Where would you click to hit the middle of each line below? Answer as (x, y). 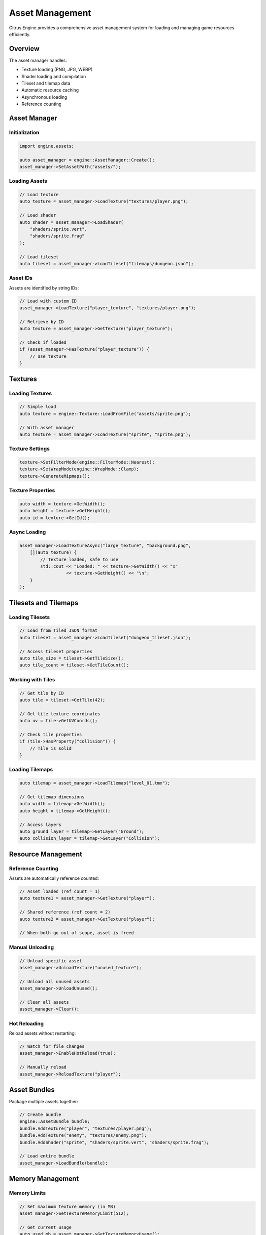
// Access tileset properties (56, 651)
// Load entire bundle (47, 1156)
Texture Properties (32, 491)
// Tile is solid (51, 748)
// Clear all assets (44, 1002)
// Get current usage (46, 1227)
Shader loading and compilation (54, 76)
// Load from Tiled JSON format (59, 631)
